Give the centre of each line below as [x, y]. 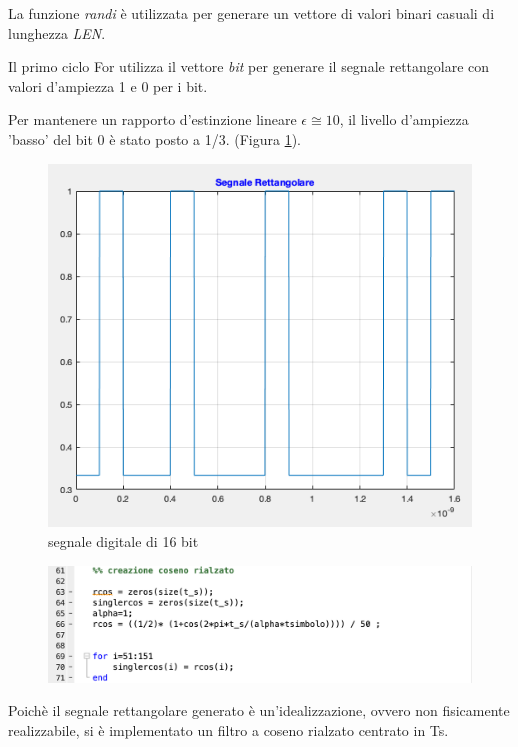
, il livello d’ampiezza [404, 119]
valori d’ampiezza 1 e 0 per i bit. [108, 85]
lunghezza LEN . [57, 32]
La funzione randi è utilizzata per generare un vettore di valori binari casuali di [251, 13]
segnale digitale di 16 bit [123, 540]
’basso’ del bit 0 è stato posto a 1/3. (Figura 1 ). [154, 138]
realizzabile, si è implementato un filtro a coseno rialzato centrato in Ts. [228, 729]
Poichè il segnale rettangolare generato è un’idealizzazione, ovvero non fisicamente [259, 710]
